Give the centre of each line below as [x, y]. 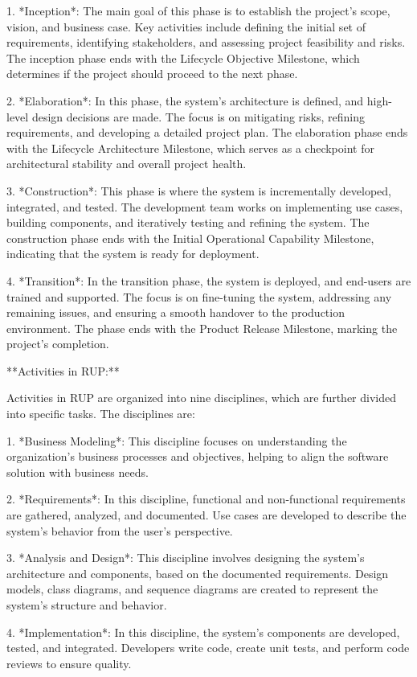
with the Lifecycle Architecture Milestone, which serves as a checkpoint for [190, 148]
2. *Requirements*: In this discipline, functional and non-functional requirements [206, 499]
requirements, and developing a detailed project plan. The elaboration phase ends [207, 132]
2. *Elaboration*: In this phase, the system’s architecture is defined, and [185, 100]
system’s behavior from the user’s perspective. [120, 530]
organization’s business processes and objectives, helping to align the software [198, 456]
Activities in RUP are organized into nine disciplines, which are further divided [202, 398]
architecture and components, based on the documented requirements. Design [198, 573]
